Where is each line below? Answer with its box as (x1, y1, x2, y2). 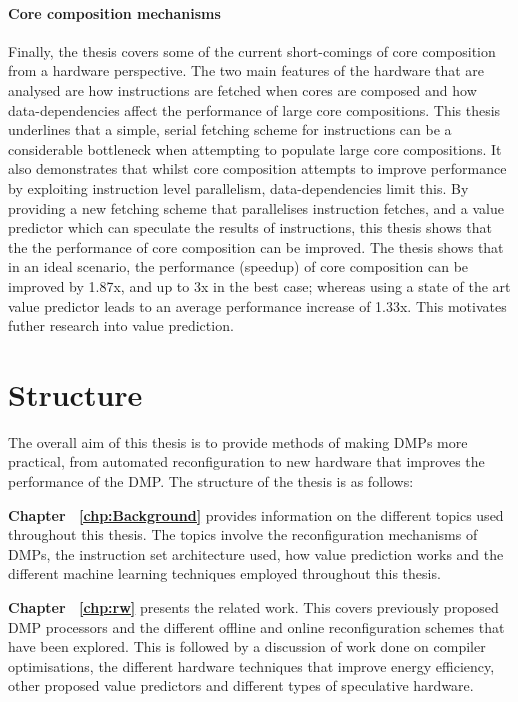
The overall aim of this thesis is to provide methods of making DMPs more (8, 431, 468, 452)
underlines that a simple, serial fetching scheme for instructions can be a (8, 119, 452, 140)
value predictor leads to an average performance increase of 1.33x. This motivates (8, 295, 507, 316)
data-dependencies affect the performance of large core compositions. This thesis (8, 99, 501, 120)
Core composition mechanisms (8, 2, 221, 23)
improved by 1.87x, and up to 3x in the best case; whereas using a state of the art (8, 275, 511, 296)
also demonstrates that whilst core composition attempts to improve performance (8, 158, 507, 179)
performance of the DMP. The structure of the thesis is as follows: (8, 471, 414, 492)
